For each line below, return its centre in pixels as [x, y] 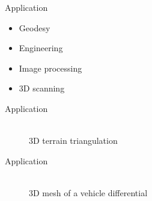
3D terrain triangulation [73, 141]
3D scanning [42, 88]
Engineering [41, 48]
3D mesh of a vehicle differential [88, 192]
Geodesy [35, 27]
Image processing [50, 68]
